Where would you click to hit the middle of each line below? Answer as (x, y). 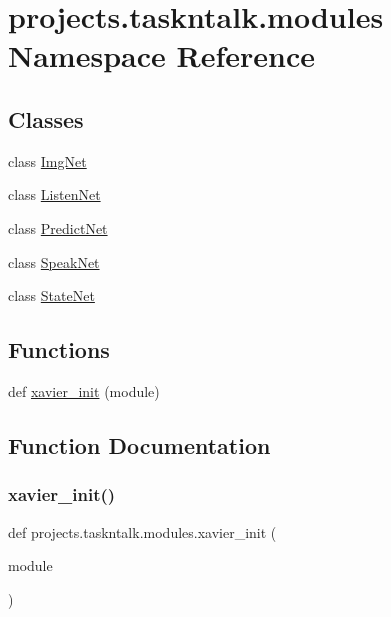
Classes (46, 118)
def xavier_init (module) (84, 390)
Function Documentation (139, 444)
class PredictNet (58, 227)
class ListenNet (54, 194)
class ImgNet (47, 160)
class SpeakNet (54, 261)
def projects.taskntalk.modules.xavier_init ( (142, 531)
